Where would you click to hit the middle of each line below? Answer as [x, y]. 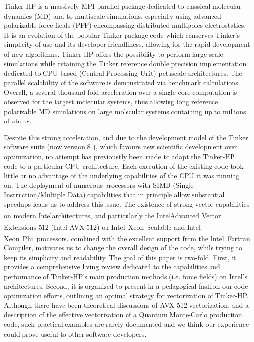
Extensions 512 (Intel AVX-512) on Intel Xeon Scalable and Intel [102, 227]
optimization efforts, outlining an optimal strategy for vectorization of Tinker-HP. [126, 295]
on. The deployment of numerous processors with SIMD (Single [99, 185]
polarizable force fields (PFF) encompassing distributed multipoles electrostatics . [125, 25]
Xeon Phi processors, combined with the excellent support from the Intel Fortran [127, 238]
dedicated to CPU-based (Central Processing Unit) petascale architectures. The [123, 73]
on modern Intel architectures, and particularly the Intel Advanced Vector [113, 215]
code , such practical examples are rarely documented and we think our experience [127, 324]
